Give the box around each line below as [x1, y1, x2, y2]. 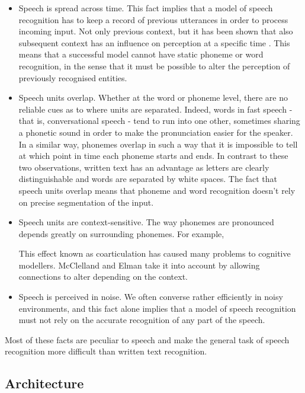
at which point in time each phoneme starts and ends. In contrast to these [18, 149, 288, 162]
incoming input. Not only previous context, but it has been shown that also [18, 25, 293, 37]
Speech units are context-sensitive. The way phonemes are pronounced [18, 216, 274, 228]
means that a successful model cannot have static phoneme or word [18, 48, 264, 60]
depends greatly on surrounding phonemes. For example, [18, 227, 224, 239]
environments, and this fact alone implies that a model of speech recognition [18, 302, 296, 314]
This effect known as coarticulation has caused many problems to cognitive [18, 247, 291, 260]
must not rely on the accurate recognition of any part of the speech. [18, 314, 265, 326]
